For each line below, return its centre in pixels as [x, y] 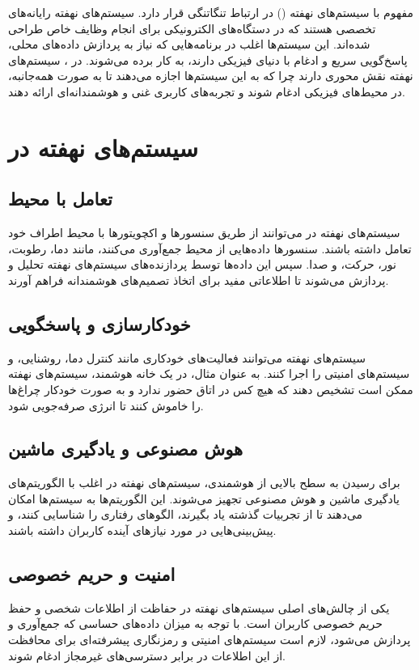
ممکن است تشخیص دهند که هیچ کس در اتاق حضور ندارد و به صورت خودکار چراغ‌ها [211, 389]
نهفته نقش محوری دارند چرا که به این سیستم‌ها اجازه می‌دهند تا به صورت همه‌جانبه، [211, 76]
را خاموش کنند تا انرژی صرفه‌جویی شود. [106, 405]
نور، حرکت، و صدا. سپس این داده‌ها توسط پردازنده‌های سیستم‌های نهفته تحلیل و [202, 264]
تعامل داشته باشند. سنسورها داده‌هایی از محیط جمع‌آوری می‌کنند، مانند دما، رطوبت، [210, 248]
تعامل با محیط [60, 199]
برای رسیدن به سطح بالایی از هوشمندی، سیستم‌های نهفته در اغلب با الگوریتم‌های [204, 483]
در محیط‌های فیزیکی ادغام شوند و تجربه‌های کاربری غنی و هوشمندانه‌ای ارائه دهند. [207, 91]
